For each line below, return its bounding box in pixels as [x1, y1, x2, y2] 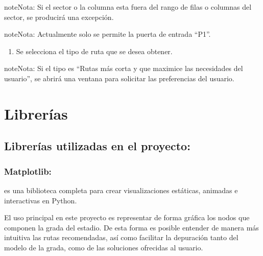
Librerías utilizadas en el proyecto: [4, 138, 190, 154]
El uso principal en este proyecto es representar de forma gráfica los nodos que [4, 212, 250, 223]
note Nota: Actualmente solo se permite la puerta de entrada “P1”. [4, 29, 211, 39]
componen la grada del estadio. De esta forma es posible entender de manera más [4, 222, 259, 232]
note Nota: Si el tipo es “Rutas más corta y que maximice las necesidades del [4, 63, 243, 74]
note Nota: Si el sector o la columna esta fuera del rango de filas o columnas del [4, 2, 252, 12]
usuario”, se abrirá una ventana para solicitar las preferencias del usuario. [4, 73, 234, 83]
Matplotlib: [4, 165, 52, 177]
